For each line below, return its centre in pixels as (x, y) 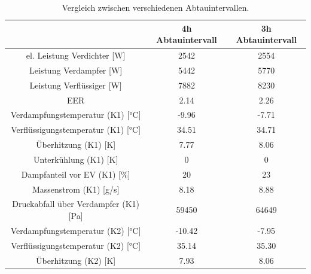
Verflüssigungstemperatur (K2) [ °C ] (76, 245)
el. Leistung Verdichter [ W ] (76, 55)
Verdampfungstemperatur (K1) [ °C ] (76, 115)
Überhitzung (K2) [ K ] (76, 260)
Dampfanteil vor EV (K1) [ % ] (76, 174)
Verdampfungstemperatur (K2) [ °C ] (76, 230)
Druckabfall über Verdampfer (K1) (76, 204)
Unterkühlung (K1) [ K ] (76, 159)
